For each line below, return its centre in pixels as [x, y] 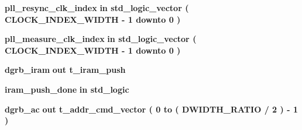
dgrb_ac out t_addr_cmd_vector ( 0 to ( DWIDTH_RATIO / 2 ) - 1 [151, 109]
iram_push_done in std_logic [67, 89]
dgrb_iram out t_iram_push [65, 70]
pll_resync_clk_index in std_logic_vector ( [97, 8]
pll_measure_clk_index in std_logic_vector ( [101, 39]
